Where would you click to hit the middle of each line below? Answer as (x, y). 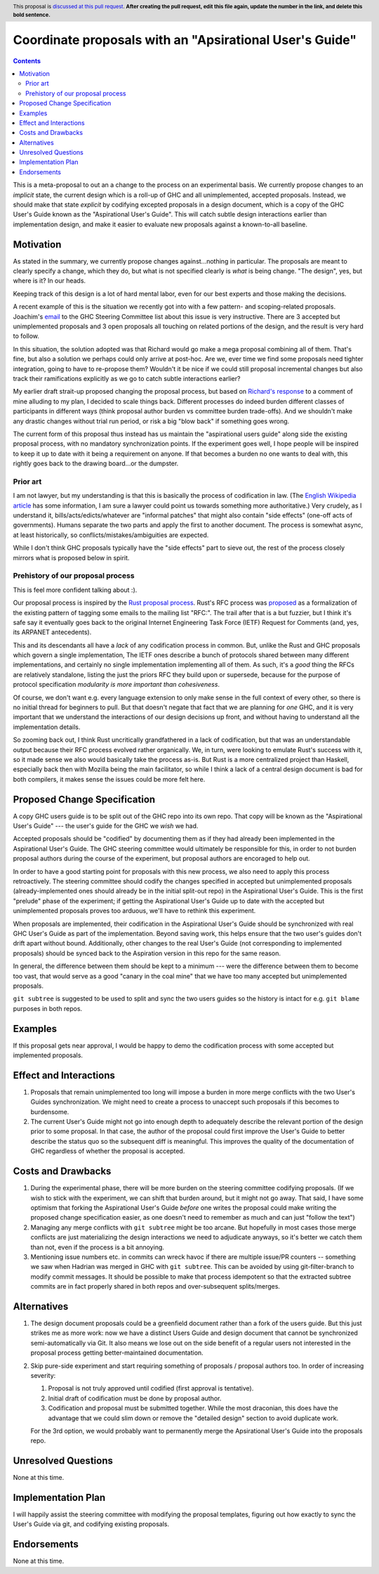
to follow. (26, 336)
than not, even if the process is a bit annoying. (98, 1247)
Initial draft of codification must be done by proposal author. (135, 1398)
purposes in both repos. (48, 1008)
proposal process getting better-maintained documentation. (117, 1353)
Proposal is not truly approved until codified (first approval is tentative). (151, 1388)
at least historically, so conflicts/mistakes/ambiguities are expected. (111, 535)
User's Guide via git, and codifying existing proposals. (91, 1524)
